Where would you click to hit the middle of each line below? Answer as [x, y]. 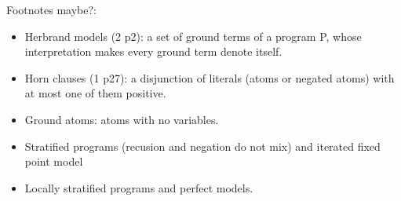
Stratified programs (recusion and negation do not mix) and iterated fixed [202, 146]
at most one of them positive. [95, 93]
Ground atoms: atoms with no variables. [122, 119]
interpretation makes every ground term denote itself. [153, 51]
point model [54, 161]
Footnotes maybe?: [51, 9]
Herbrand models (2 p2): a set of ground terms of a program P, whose [193, 36]
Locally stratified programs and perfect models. [139, 187]
